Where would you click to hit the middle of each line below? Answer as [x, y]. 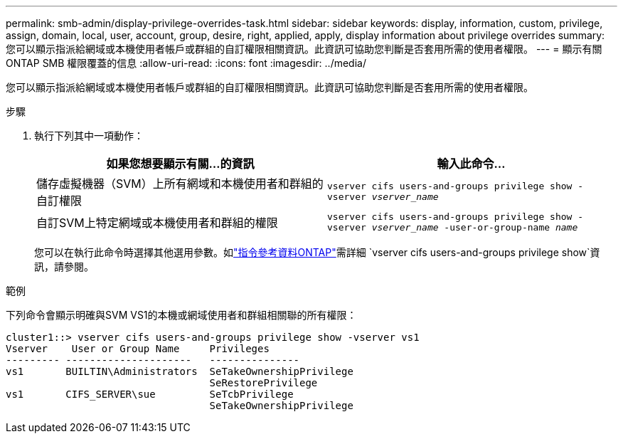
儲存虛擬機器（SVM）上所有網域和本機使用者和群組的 [180, 184]
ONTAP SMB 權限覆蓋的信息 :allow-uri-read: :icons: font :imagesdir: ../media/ [186, 63]
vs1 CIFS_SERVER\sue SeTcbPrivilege [150, 394]
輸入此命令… [471, 164]
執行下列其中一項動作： [89, 136]
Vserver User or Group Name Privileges [138, 349]
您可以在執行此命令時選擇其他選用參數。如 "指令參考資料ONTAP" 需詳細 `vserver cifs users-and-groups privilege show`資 [317, 252]
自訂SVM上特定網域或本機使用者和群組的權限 [157, 223]
